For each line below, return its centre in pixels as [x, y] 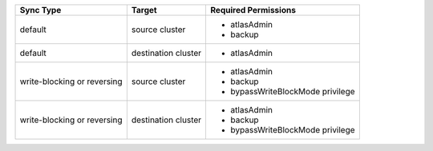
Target [144, 10]
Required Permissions [253, 10]
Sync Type [40, 10]
